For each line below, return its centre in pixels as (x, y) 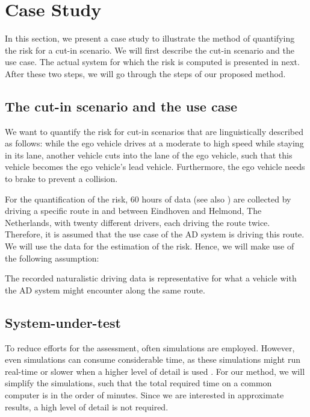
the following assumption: (52, 258)
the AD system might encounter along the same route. (105, 290)
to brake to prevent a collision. (61, 179)
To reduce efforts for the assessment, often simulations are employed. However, (150, 347)
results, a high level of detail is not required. (87, 406)
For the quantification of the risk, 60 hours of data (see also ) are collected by (148, 199)
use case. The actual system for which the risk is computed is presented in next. (152, 62)
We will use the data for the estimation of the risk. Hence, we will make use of (150, 246)
